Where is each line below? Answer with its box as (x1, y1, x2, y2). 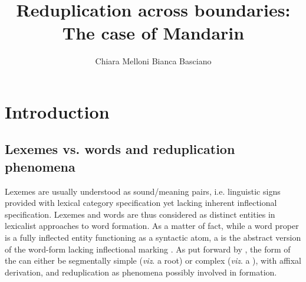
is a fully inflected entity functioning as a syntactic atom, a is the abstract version (5, 231, 301, 244)
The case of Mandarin (62, 21, 245, 45)
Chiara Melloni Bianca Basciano (95, 55, 212, 67)
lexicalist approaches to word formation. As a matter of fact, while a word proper (5, 219, 299, 232)
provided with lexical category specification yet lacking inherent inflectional (5, 196, 277, 209)
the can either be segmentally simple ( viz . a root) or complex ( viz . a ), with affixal (5, 254, 301, 267)
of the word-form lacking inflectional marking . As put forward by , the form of (5, 242, 291, 255)
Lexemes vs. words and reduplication (5, 140, 235, 158)
